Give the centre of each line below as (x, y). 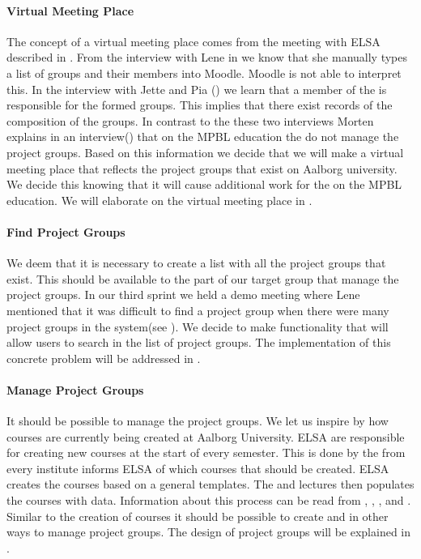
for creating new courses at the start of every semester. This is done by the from (206, 452)
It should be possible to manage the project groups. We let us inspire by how (198, 421)
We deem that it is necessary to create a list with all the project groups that (196, 263)
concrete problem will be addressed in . (104, 358)
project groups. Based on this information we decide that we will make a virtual (205, 152)
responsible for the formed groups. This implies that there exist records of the (200, 105)
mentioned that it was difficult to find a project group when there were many (198, 310)
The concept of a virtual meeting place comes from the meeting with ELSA (193, 41)
